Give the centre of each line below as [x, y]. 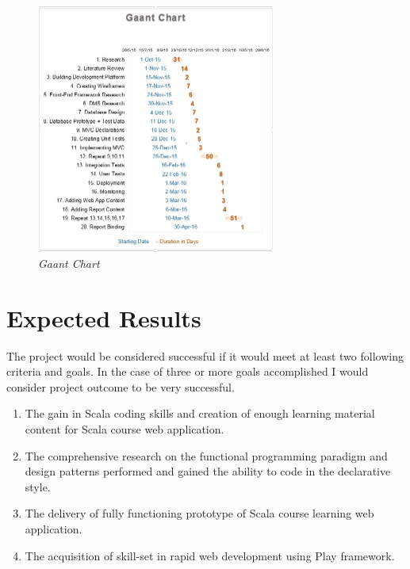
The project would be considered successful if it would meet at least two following [205, 355]
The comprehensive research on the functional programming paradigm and [206, 455]
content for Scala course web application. [125, 428]
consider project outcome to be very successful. [121, 386]
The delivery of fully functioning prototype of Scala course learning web [199, 513]
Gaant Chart [69, 263]
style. [38, 486]
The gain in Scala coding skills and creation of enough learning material [200, 413]
